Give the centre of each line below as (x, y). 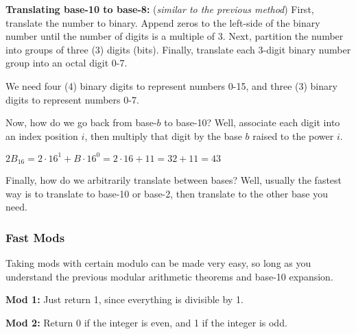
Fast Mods (35, 237)
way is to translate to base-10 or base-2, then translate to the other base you (167, 193)
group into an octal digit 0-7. (67, 63)
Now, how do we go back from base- (81, 122)
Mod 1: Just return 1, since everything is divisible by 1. (124, 299)
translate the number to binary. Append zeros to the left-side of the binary (163, 22)
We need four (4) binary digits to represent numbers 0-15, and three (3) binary (171, 85)
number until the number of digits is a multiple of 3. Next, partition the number (175, 36)
